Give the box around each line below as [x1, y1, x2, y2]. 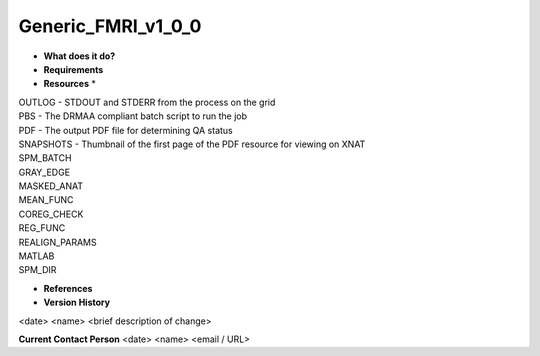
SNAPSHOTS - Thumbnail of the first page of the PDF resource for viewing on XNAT [18, 138, 366, 150]
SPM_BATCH [18, 152, 72, 164]
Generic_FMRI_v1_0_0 [18, 15, 202, 37]
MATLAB [18, 250, 55, 262]
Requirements [43, 63, 104, 75]
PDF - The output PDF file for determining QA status [18, 124, 234, 136]
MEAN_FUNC [18, 194, 74, 206]
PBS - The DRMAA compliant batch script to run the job [18, 110, 248, 122]
